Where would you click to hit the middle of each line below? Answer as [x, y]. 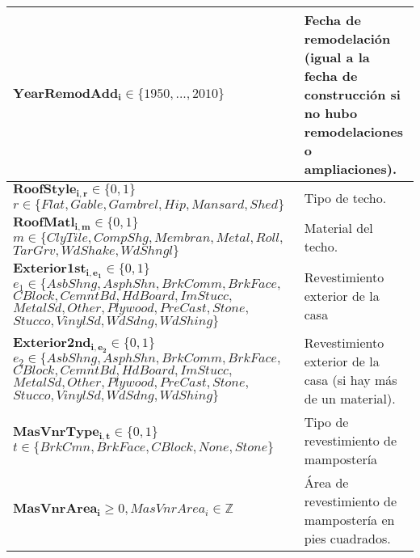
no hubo [331, 113]
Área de [326, 482]
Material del [338, 228]
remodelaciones [353, 131]
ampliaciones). [351, 169]
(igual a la [337, 57]
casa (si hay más [351, 379]
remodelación [347, 38]
